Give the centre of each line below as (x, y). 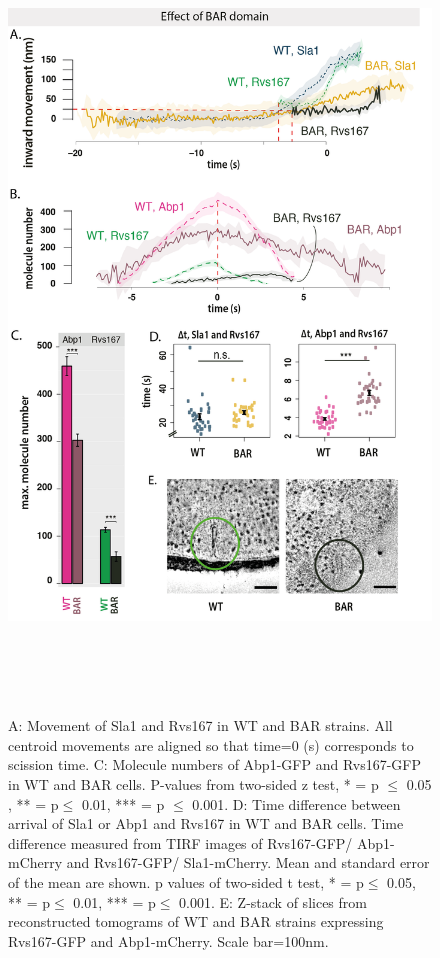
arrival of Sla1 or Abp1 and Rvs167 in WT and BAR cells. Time (206, 823)
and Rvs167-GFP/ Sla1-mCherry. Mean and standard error (248, 862)
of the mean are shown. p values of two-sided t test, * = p (186, 882)
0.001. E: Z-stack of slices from (273, 901)
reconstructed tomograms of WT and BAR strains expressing (196, 921)
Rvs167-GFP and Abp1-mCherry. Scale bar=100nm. (168, 940)
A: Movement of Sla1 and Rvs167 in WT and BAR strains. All (200, 725)
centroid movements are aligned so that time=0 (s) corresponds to (211, 744)
